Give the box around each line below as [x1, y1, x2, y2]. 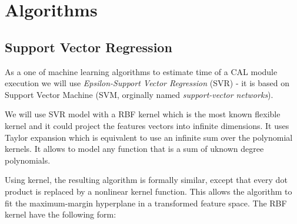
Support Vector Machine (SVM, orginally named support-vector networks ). [5, 88, 273, 100]
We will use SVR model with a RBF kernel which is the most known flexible [5, 108, 281, 120]
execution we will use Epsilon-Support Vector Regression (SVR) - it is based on [5, 77, 290, 89]
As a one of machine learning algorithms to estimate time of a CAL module [5, 65, 278, 77]
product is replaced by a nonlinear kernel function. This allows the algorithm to [5, 185, 292, 197]
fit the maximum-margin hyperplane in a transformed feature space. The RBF [5, 196, 287, 209]
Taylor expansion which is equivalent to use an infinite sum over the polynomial [5, 131, 293, 143]
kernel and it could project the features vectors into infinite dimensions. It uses [5, 119, 289, 131]
